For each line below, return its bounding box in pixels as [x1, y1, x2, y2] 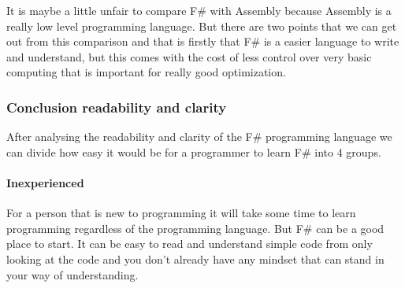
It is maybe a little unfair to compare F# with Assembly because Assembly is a [6, 2, 392, 18]
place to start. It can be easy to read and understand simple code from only [6, 235, 373, 252]
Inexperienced [6, 174, 84, 190]
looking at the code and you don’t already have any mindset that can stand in [6, 250, 385, 267]
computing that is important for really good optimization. [6, 64, 286, 80]
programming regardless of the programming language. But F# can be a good [6, 220, 385, 236]
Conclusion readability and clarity [6, 97, 227, 116]
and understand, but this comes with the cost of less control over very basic [6, 48, 372, 65]
